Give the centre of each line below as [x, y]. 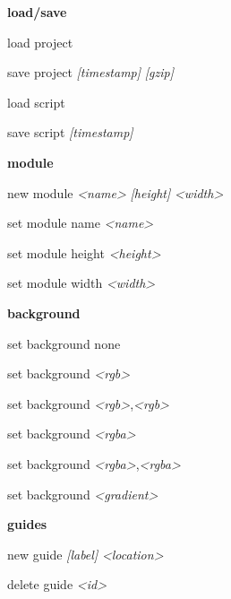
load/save [37, 12]
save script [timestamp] [70, 132]
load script [36, 102]
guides [27, 524]
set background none [64, 343]
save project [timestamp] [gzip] [90, 72]
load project [40, 42]
